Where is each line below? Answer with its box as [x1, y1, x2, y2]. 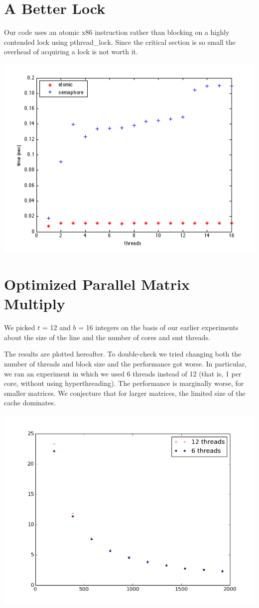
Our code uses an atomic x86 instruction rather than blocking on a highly [4, 27, 230, 37]
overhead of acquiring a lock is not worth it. [4, 46, 138, 57]
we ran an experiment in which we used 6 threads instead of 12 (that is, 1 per [4, 368, 242, 378]
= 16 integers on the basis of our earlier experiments [78, 322, 239, 333]
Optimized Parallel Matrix [4, 274, 190, 294]
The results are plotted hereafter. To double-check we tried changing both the [4, 349, 242, 359]
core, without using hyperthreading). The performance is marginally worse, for [4, 378, 244, 388]
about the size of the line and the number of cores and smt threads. [4, 332, 210, 342]
